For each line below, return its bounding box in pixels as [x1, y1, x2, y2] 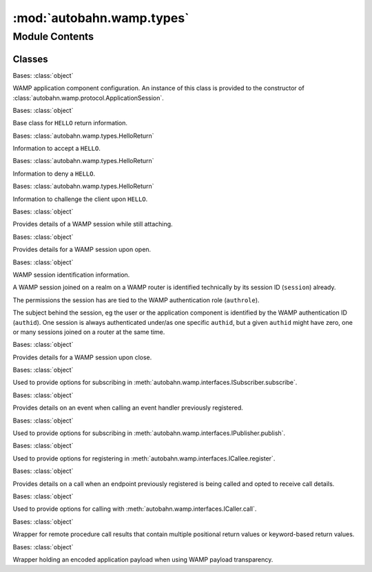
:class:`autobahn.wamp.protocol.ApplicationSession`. [12, 94, 165, 102]
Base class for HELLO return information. [12, 119, 127, 127]
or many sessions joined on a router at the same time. [12, 328, 165, 336]
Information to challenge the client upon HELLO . [12, 195, 148, 203]
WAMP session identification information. [12, 271, 130, 279]
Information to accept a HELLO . [12, 145, 101, 153]
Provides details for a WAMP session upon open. [12, 245, 152, 254]
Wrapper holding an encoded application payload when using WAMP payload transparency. [12, 555, 273, 564]
